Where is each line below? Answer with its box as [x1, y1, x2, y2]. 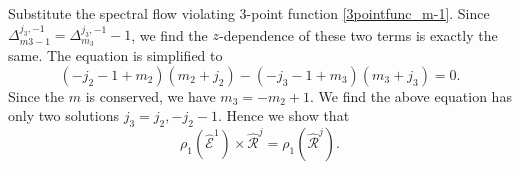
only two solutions [8, 105, 119, 126]
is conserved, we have [85, 85, 216, 106]
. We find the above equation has [310, 85, 512, 106]
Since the [8, 85, 64, 106]
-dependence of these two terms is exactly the [218, 24, 498, 45]
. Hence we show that [217, 105, 350, 126]
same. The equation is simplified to [8, 45, 223, 66]
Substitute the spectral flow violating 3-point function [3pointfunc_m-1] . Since [8, 3, 490, 23]
